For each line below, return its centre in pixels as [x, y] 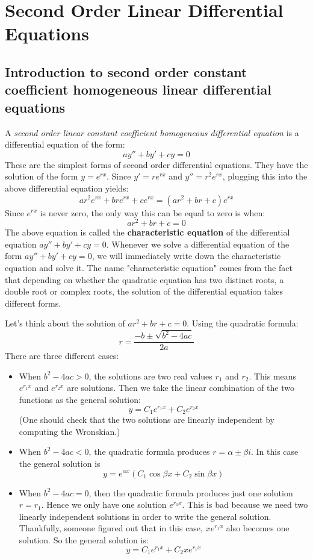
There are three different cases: [62, 356]
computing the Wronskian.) [70, 431]
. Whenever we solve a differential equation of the [198, 244]
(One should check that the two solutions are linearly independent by [147, 420]
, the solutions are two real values [150, 376]
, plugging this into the [265, 176]
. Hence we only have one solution [104, 504]
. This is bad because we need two [245, 504]
